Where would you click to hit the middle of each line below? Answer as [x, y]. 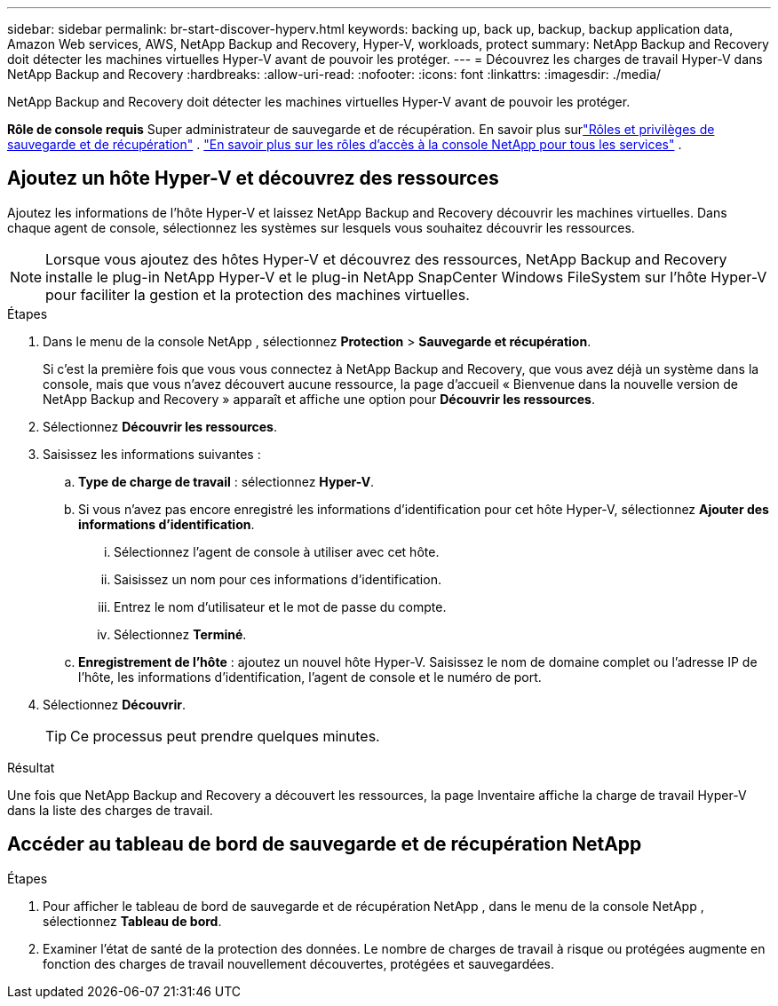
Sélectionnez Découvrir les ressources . [160, 426]
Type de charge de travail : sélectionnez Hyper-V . [226, 481]
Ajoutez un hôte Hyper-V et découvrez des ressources [253, 178]
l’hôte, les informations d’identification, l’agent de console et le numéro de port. [310, 677]
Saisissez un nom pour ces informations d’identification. [278, 579]
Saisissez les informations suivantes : [152, 454]
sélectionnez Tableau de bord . [132, 921]
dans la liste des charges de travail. [110, 810]
